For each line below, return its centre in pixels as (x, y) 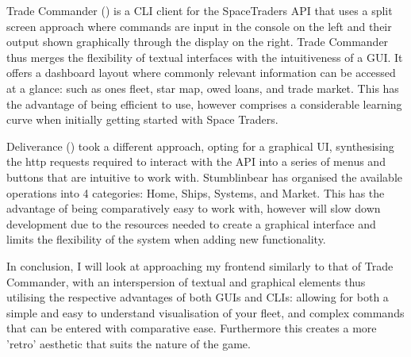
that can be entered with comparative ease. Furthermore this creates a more (192, 328)
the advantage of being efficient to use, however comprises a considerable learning (204, 104)
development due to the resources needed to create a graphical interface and (191, 223)
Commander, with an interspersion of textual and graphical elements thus (186, 281)
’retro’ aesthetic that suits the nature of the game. (129, 343)
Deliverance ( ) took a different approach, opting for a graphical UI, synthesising (200, 146)
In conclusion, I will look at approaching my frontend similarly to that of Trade (200, 265)
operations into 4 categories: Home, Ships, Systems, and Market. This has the (196, 192)
